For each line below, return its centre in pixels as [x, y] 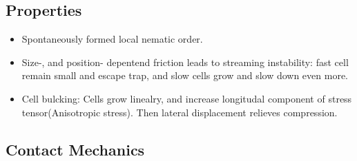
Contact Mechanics [75, 149]
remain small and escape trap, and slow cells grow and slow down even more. [185, 75]
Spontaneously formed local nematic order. [112, 39]
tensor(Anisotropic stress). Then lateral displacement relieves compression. [180, 112]
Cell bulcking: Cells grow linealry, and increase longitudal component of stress [187, 98]
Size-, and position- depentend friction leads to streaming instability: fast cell [185, 62]
